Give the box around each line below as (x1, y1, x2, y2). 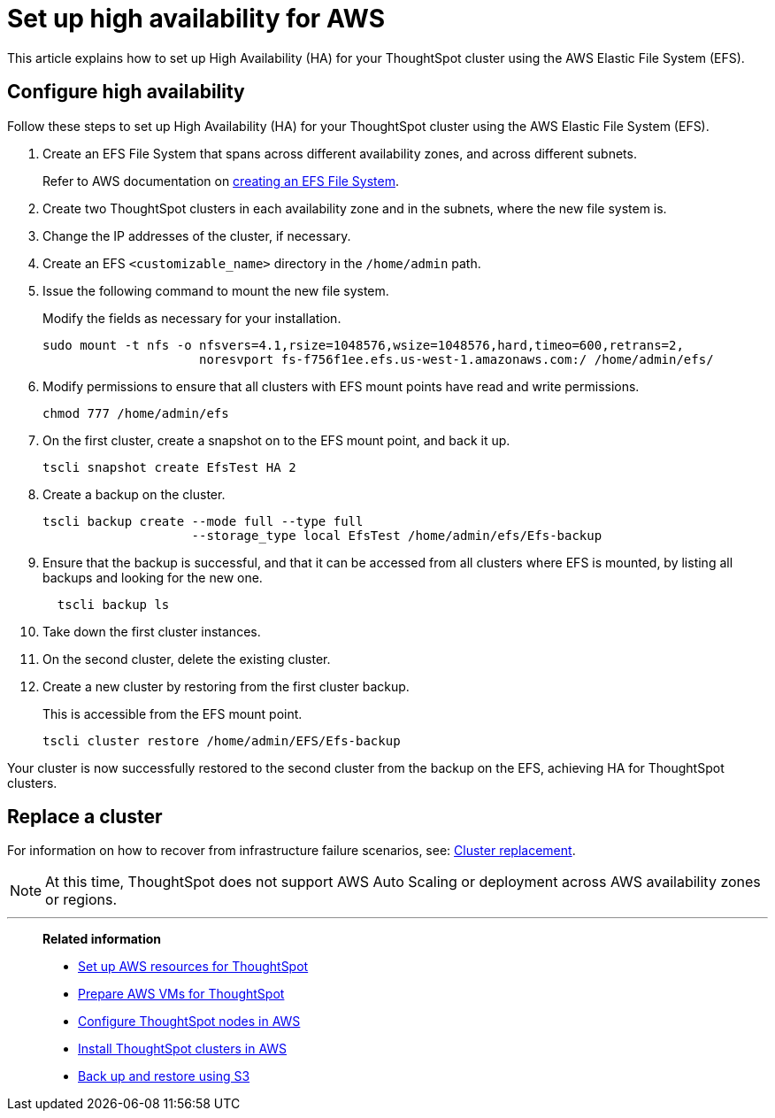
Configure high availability (7, 81, 245, 104)
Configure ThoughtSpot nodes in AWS (78, 1014, 301, 1029)
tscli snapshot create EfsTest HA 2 (42, 459, 296, 474)
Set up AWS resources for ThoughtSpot (78, 959, 309, 975)
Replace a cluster (7, 806, 163, 829)
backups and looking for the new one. (42, 569, 263, 585)
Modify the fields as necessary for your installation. (42, 310, 341, 326)
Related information (42, 931, 162, 947)
